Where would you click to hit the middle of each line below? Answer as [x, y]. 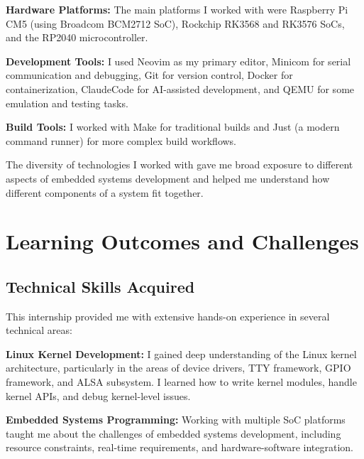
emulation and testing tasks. [67, 103]
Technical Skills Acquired [100, 286]
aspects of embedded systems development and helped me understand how [168, 178]
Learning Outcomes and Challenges [182, 241]
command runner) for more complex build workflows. [121, 140]
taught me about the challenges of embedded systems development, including [173, 433]
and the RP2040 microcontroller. [77, 37]
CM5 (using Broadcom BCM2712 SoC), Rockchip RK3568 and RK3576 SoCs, [175, 23]
